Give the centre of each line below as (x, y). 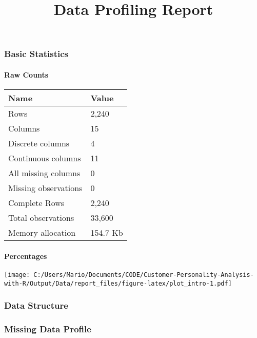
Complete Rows (36, 203)
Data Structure (36, 305)
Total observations (41, 218)
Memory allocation (42, 233)
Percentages (26, 256)
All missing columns (44, 173)
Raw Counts (26, 74)
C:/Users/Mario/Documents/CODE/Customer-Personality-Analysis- (144, 275)
